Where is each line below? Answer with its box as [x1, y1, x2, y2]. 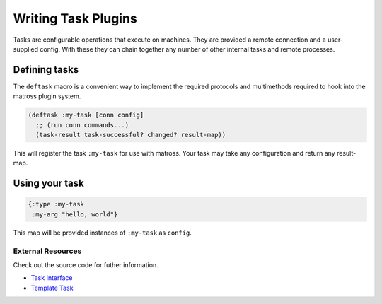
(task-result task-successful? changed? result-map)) [35, 131, 226, 139]
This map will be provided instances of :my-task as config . [13, 228, 192, 237]
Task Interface [30, 274, 73, 282]
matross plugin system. [13, 92, 81, 100]
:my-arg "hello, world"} [32, 210, 118, 218]
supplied [13, 45, 39, 53]
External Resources [13, 246, 82, 256]
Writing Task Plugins [13, 11, 137, 26]
